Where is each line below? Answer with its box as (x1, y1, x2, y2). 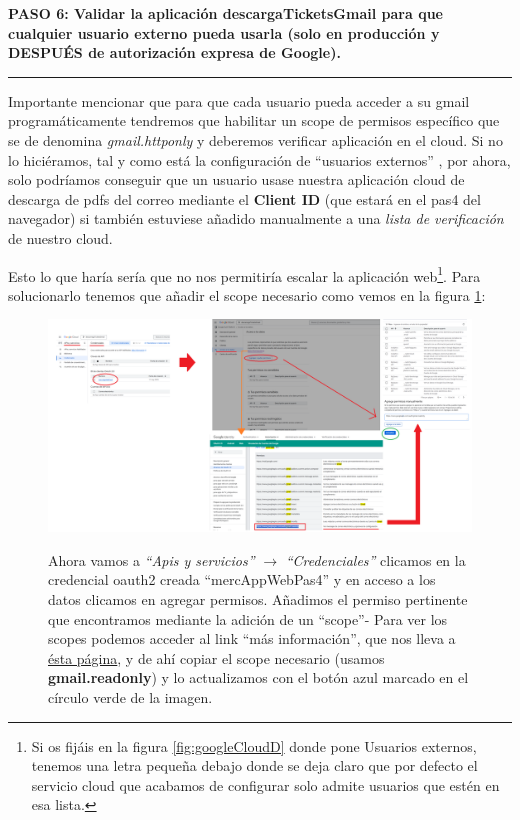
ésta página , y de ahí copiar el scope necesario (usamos (48, 647, 385, 668)
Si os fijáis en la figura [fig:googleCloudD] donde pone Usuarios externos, (31, 735, 477, 756)
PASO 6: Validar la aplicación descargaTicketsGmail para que (8, 3, 443, 23)
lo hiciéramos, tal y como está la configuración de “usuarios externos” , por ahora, (8, 149, 511, 170)
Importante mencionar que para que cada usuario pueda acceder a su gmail (8, 90, 470, 111)
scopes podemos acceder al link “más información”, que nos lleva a (48, 628, 456, 649)
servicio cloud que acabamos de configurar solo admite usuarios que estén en (31, 774, 500, 795)
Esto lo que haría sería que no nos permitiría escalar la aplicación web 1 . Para (8, 262, 481, 286)
